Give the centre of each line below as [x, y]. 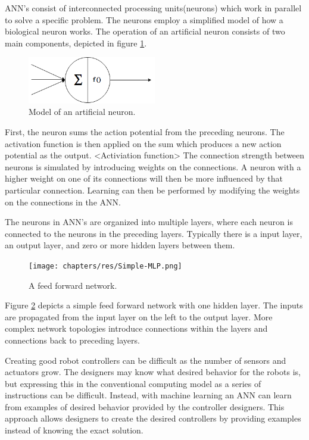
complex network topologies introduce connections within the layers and [136, 328]
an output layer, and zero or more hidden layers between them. [120, 245]
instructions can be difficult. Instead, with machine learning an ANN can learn [148, 395]
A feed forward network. [73, 285]
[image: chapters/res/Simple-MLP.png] [105, 266]
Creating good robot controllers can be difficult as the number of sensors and [146, 360]
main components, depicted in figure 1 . [76, 43]
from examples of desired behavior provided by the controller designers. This [145, 406]
